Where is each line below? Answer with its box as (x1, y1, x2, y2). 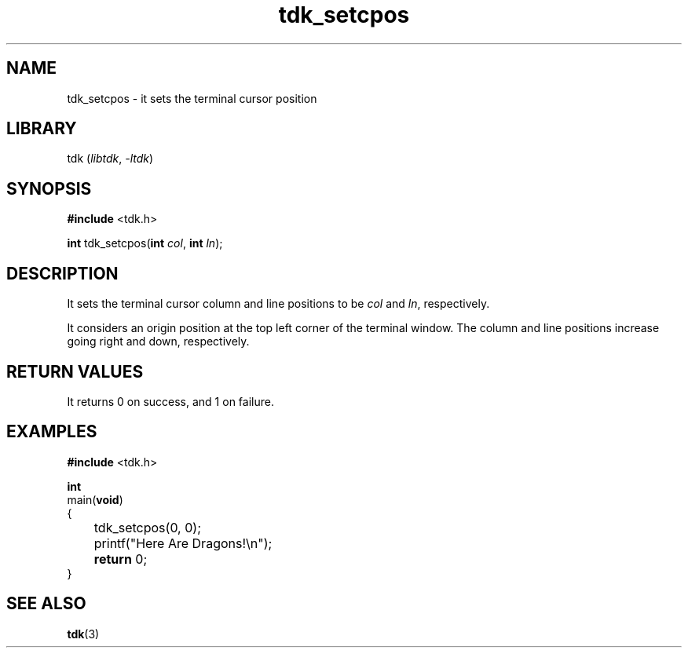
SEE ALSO (6, 594, 86, 614)
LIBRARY (6, 119, 77, 139)
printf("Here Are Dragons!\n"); (93, 535, 273, 551)
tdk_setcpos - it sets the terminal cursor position (67, 91, 317, 105)
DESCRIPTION (6, 263, 119, 283)
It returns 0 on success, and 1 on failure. (67, 394, 274, 408)
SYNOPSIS (6, 178, 92, 199)
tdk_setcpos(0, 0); (93, 519, 201, 535)
